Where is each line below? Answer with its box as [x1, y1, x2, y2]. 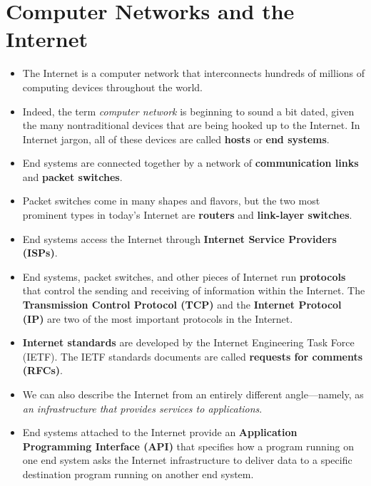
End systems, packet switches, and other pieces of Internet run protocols [22, 269, 346, 284]
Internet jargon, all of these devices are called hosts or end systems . [22, 131, 330, 146]
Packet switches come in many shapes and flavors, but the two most [22, 193, 320, 208]
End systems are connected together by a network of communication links [22, 155, 359, 170]
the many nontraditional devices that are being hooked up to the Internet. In [22, 118, 360, 133]
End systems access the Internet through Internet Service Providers [22, 231, 337, 246]
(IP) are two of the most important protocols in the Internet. [22, 311, 293, 326]
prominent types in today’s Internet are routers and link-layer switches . [22, 207, 352, 222]
